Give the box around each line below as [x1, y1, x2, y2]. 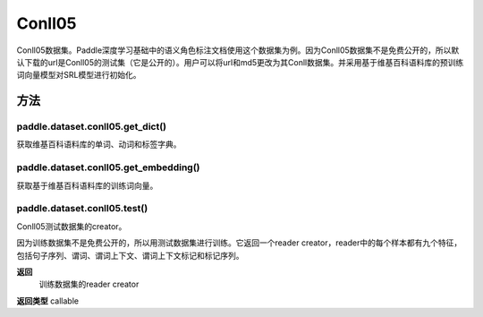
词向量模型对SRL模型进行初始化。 [16, 70, 141, 81]
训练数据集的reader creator [38, 278, 140, 290]
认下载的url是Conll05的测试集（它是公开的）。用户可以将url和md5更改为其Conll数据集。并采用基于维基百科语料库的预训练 [16, 56, 464, 67]
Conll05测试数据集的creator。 [16, 220, 127, 232]
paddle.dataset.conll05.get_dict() [16, 121, 167, 133]
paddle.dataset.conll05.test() [16, 202, 148, 215]
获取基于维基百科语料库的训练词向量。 [16, 180, 158, 191]
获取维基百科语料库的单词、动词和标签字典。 [16, 139, 182, 150]
